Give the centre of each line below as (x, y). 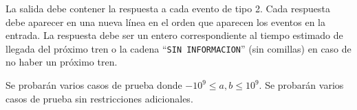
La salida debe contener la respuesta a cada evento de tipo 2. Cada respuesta (168, 8)
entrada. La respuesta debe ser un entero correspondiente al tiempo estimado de (174, 35)
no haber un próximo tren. (62, 62)
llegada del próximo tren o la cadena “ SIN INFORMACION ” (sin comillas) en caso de (178, 48)
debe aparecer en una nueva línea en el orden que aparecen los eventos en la (165, 22)
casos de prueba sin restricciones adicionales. (99, 98)
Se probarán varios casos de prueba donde (94, 85)
